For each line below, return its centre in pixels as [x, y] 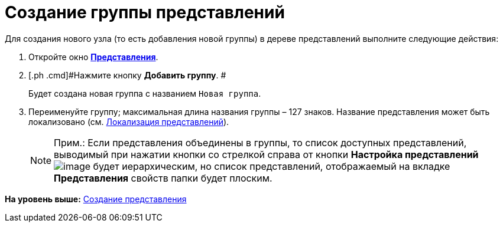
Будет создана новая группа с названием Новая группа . [145, 93]
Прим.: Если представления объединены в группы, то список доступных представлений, [260, 142]
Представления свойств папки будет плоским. [163, 178]
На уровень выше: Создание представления [96, 199]
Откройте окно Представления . [93, 57]
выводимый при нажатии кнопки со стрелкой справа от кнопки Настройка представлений [266, 154]
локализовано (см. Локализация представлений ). [129, 121]
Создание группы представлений [145, 12]
